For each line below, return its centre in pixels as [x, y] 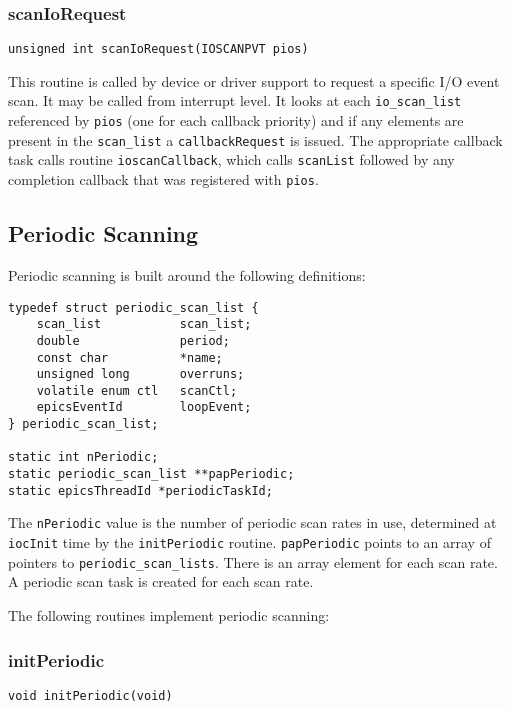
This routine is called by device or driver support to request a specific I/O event [254, 80]
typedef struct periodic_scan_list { [133, 307]
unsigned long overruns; [140, 374]
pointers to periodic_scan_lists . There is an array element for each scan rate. [253, 561]
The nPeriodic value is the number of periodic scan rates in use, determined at [252, 522]
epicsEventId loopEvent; [144, 407]
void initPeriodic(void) [90, 695]
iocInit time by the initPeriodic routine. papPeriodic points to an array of [249, 542]
